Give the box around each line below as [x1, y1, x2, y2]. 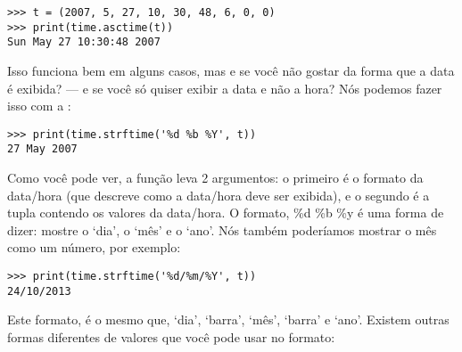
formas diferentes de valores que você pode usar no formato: [7, 327, 335, 346]
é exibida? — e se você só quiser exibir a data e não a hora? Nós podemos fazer [7, 78, 442, 97]
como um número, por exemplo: [7, 238, 181, 257]
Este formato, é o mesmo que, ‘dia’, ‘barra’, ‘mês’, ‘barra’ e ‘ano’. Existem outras [7, 310, 450, 329]
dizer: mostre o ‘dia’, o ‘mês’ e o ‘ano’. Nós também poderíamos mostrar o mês [7, 220, 437, 239]
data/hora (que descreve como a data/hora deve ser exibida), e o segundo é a [7, 185, 430, 204]
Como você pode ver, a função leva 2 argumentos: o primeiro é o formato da [7, 168, 424, 187]
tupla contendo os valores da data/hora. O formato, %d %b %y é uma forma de [7, 203, 444, 222]
